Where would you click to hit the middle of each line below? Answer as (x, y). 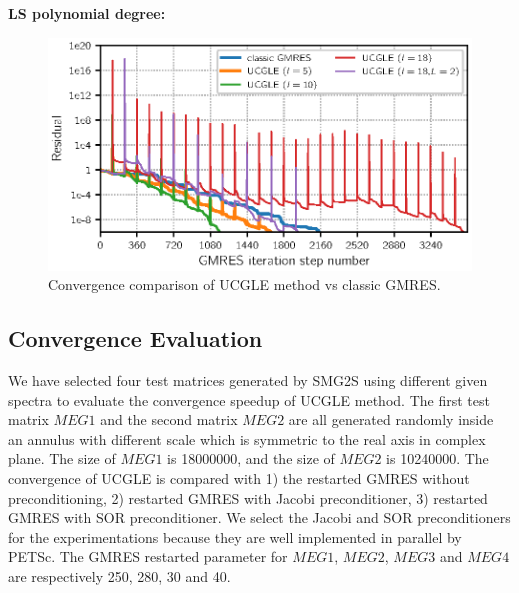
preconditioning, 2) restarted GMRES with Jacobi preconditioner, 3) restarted (248, 497)
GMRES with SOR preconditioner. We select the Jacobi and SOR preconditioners (259, 517)
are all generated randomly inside (391, 419)
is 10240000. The (437, 458)
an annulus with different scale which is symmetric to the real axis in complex (247, 438)
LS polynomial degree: (87, 13)
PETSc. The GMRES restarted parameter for (148, 556)
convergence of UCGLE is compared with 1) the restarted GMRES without (239, 478)
